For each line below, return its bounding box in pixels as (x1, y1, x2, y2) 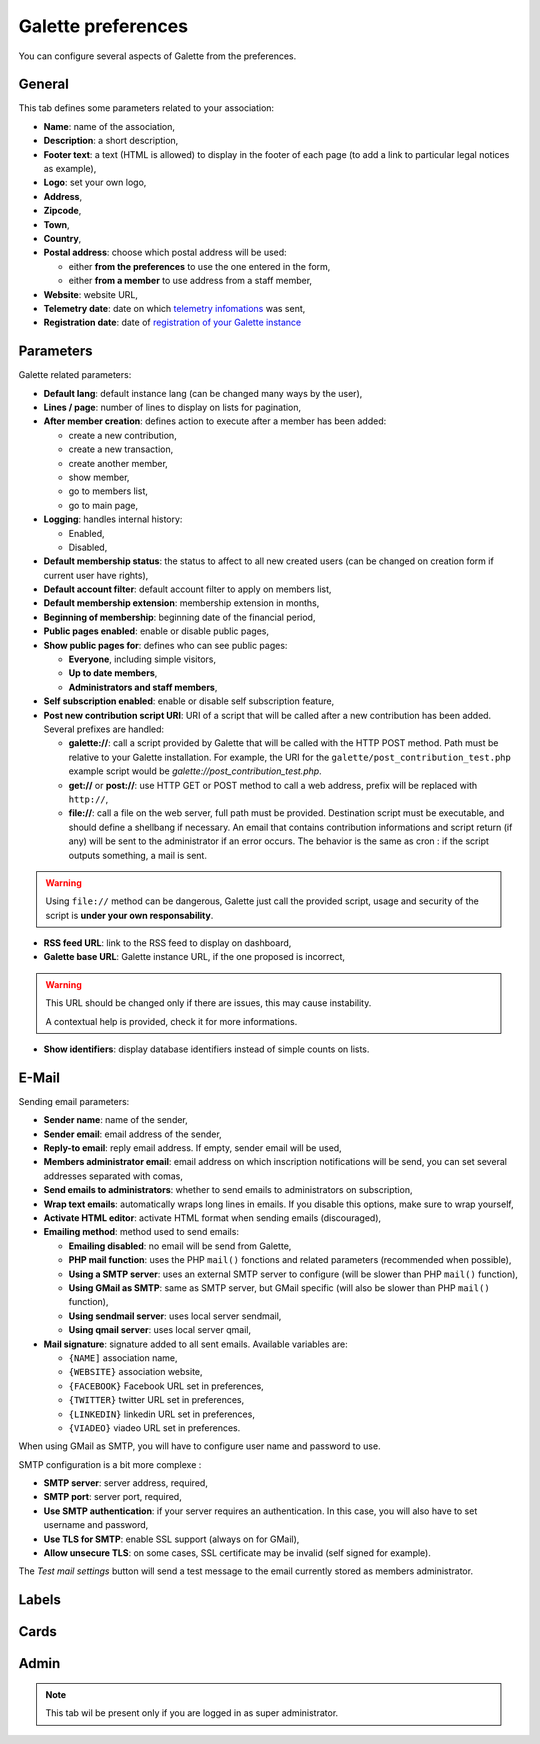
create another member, (68, 457, 169, 469)
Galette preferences (18, 15, 189, 37)
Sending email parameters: (18, 1095, 130, 1107)
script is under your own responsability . (45, 909, 214, 921)
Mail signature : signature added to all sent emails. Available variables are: (43, 1338, 349, 1350)
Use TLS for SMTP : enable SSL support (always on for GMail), (43, 1533, 300, 1545)
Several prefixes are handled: (43, 723, 165, 735)
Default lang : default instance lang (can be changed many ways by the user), (43, 387, 363, 399)
